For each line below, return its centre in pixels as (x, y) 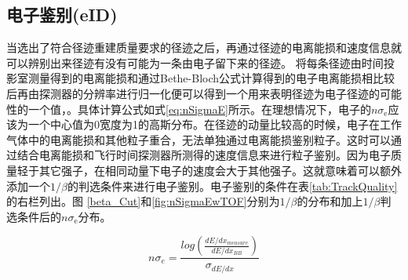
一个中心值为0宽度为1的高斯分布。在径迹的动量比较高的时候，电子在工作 (215, 124)
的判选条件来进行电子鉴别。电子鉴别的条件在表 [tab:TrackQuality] (232, 185)
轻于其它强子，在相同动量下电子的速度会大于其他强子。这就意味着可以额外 (209, 170)
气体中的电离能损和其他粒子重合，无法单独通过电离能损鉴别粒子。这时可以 (199, 139)
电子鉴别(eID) (62, 15)
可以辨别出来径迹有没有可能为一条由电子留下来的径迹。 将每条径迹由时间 (195, 62)
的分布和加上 (330, 201)
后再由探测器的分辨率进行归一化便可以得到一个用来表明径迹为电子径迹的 (193, 93)
